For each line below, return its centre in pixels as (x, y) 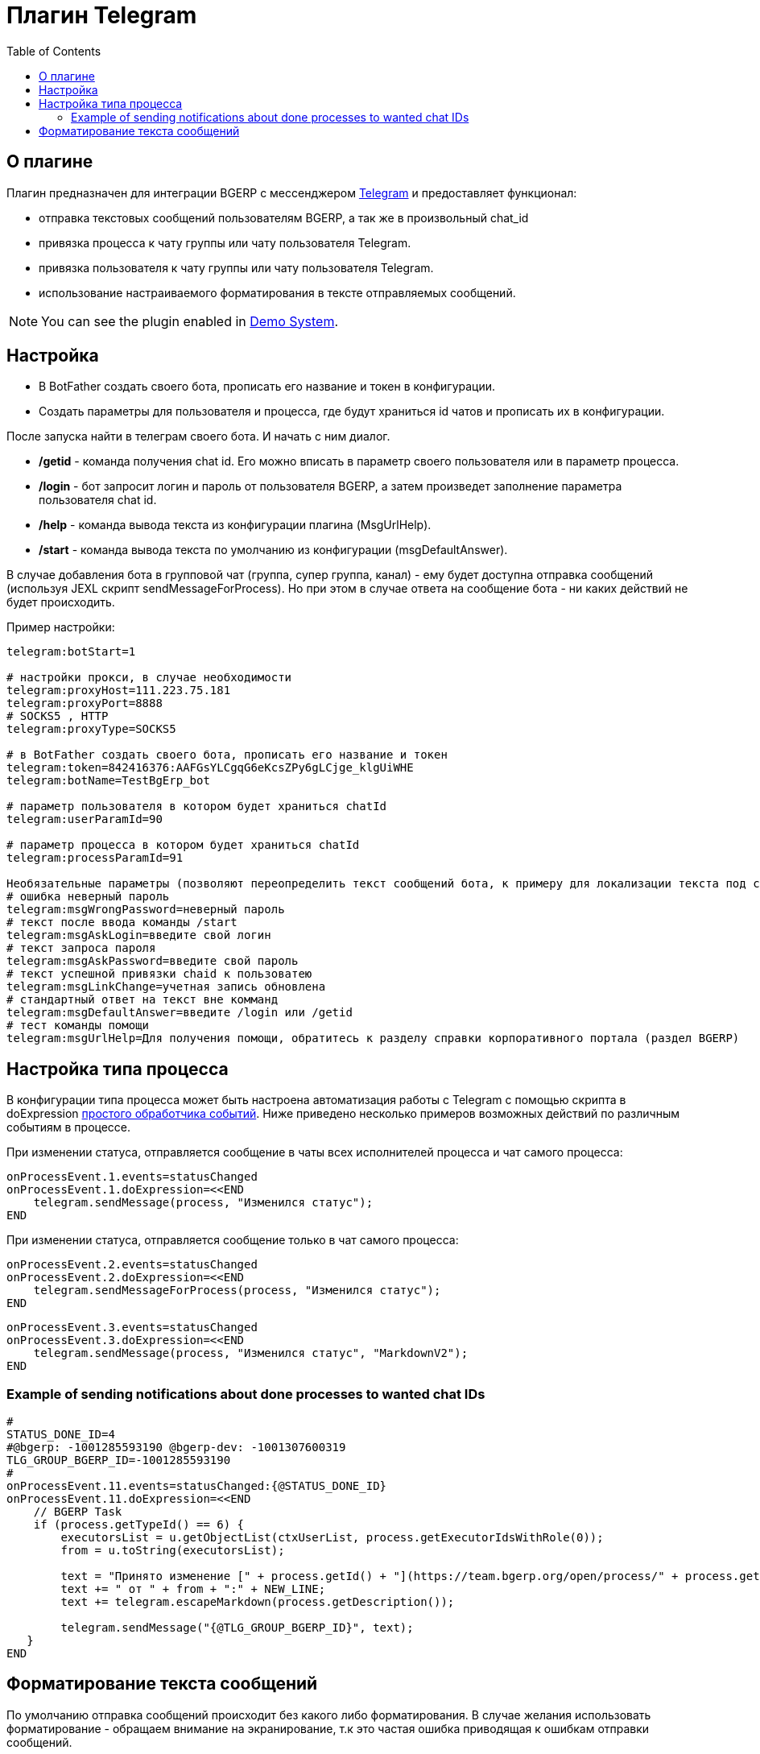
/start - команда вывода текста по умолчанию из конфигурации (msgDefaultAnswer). (273, 550)
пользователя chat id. (98, 500)
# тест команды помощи (78, 1026)
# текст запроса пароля (81, 948)
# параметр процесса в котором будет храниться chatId (183, 845)
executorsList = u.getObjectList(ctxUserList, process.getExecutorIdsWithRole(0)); (332, 1538)
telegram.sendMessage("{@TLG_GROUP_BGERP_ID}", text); (237, 1628)
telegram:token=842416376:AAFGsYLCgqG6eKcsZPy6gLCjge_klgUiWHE (210, 768)
